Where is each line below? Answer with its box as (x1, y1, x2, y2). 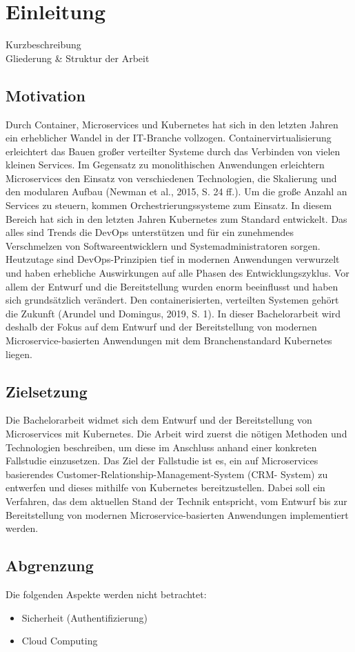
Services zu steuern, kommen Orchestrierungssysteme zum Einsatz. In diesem (6, 198, 332, 213)
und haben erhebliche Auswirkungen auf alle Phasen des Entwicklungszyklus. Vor (6, 266, 349, 280)
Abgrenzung (6, 555, 94, 576)
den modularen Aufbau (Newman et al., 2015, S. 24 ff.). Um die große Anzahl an (6, 184, 347, 199)
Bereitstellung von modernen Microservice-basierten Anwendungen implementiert (6, 507, 349, 522)
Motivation (6, 84, 85, 106)
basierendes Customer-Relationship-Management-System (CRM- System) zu (6, 466, 328, 481)
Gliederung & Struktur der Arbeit (6, 50, 150, 65)
